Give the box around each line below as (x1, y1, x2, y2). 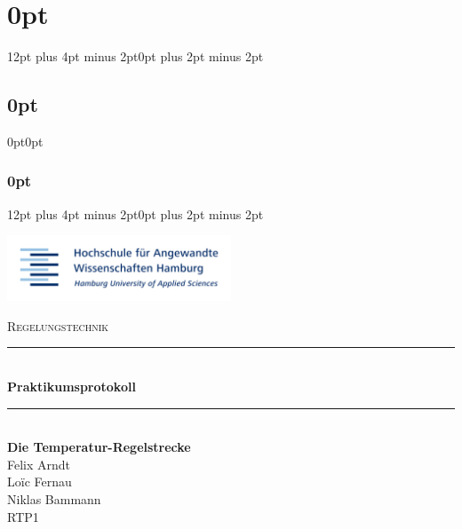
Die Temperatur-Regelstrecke (7, 438, 191, 456)
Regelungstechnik (7, 316, 109, 335)
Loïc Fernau (7, 472, 72, 491)
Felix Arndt (7, 454, 71, 473)
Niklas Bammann (7, 489, 101, 508)
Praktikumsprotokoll (7, 376, 136, 395)
